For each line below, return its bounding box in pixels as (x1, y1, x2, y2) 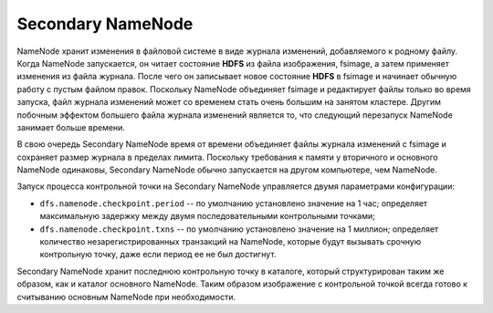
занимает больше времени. (16, 121, 125, 132)
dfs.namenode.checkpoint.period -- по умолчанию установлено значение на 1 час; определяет (39, 197, 428, 209)
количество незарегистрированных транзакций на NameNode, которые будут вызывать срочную (39, 236, 422, 247)
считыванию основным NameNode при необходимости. (16, 291, 236, 302)
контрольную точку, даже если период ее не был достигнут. (39, 249, 277, 260)
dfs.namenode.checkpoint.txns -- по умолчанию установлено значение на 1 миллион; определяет (39, 224, 439, 235)
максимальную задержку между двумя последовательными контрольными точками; (39, 211, 376, 222)
